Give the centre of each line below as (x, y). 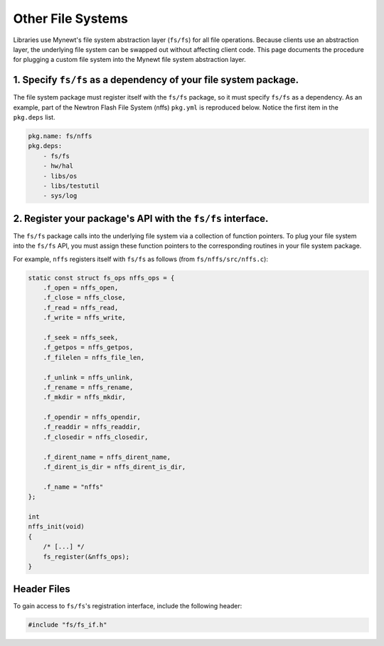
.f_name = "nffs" (73, 487)
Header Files (42, 589)
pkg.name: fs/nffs (60, 136)
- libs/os (60, 176)
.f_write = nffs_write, (84, 318)
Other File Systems (70, 18)
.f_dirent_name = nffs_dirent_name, (107, 457)
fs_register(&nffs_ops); (86, 556)
